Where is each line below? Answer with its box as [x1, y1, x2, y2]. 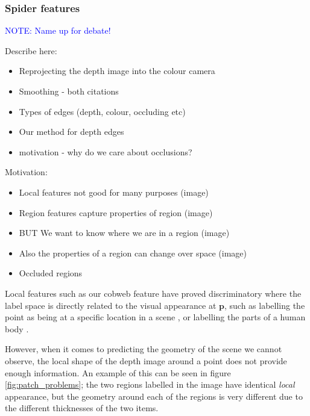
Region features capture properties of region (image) [19, 206, 213, 219]
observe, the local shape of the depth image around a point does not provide [5, 354, 287, 367]
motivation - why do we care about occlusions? [19, 145, 192, 158]
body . [5, 322, 29, 335]
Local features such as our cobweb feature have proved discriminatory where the [5, 287, 302, 299]
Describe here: [5, 44, 57, 57]
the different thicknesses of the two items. [5, 402, 159, 414]
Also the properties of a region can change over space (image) [19, 246, 247, 259]
